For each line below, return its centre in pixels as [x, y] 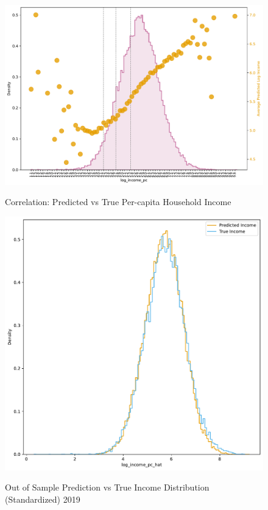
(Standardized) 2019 [43, 499]
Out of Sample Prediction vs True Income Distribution [107, 487]
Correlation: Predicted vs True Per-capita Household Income [118, 202]
